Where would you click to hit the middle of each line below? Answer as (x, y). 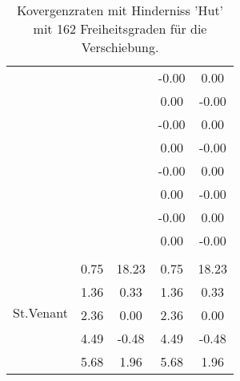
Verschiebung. (120, 47)
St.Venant (40, 312)
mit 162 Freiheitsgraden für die (120, 28)
